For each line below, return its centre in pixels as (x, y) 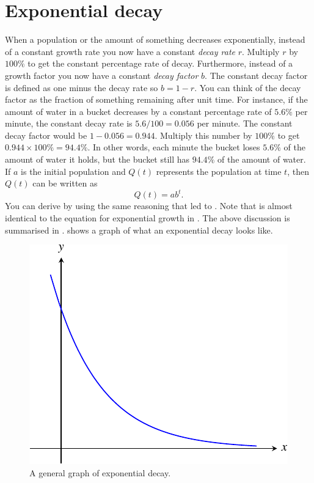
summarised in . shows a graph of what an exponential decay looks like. (139, 230)
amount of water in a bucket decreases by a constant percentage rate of (138, 111)
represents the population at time (219, 171)
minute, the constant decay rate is (69, 123)
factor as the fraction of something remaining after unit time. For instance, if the (156, 99)
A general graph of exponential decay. (100, 472)
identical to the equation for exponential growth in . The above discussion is (148, 217)
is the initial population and (73, 171)
